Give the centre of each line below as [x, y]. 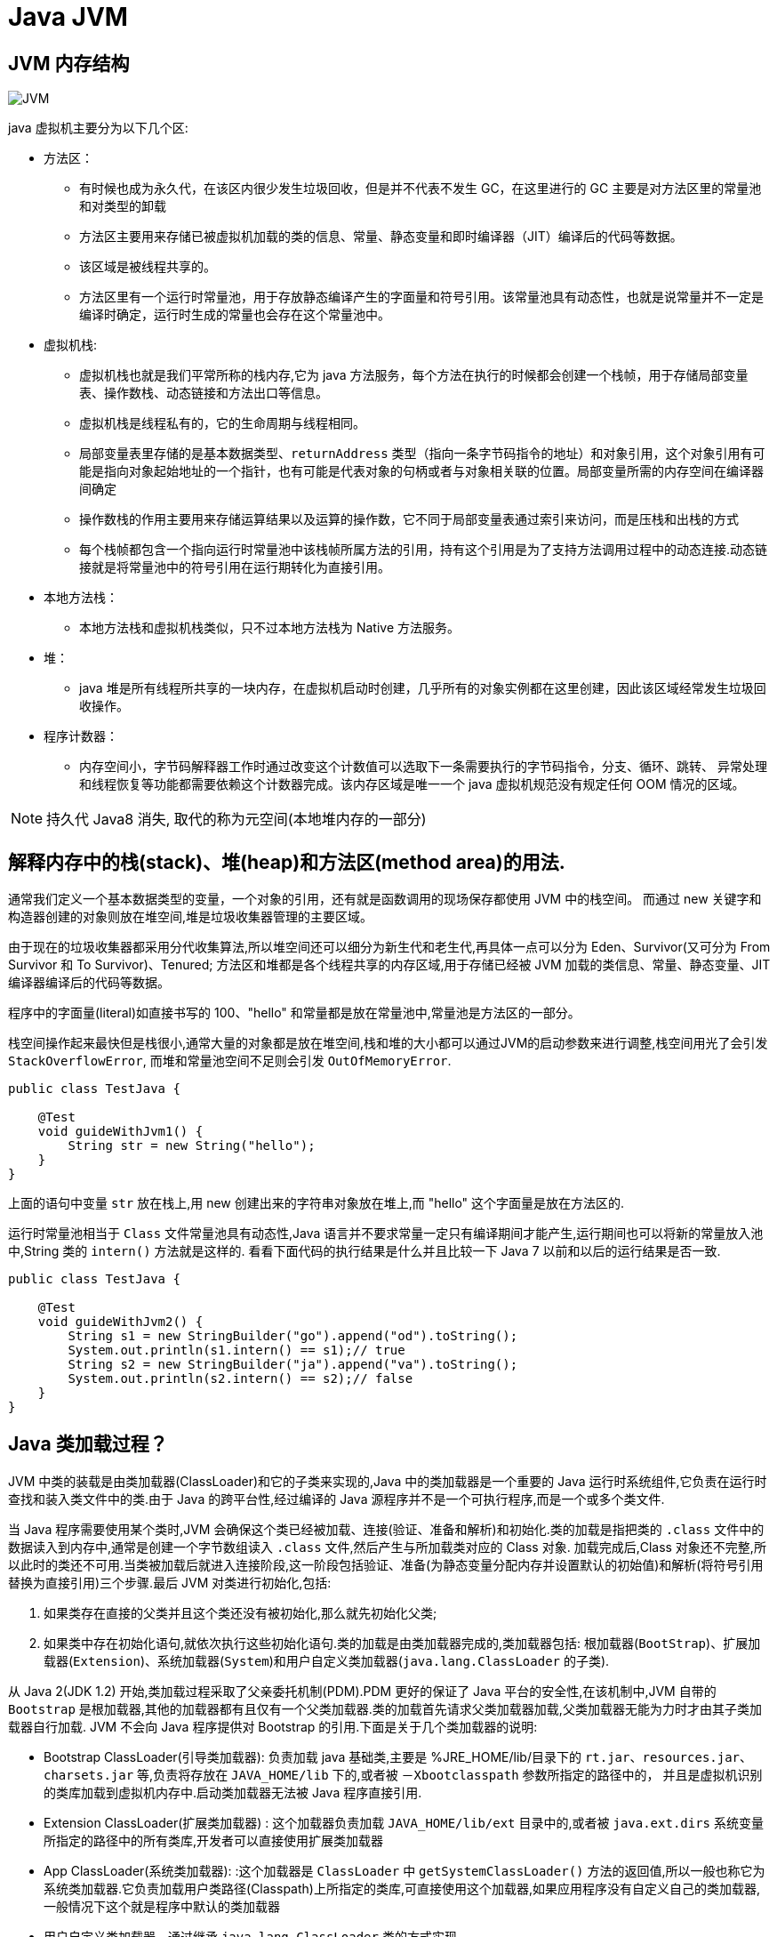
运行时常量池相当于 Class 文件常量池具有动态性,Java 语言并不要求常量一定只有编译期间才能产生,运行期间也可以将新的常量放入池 [386, 1234]
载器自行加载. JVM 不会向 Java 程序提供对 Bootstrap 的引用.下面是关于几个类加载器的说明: [273, 1726]
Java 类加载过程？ [88, 1444]
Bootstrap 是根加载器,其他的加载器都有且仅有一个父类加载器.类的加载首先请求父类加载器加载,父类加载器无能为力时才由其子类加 [385, 1708]
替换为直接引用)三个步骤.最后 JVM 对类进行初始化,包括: [170, 1582]
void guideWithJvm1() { [120, 1132]
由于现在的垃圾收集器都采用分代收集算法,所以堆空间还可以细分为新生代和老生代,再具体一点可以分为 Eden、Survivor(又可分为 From [389, 947]
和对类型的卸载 [123, 206]
